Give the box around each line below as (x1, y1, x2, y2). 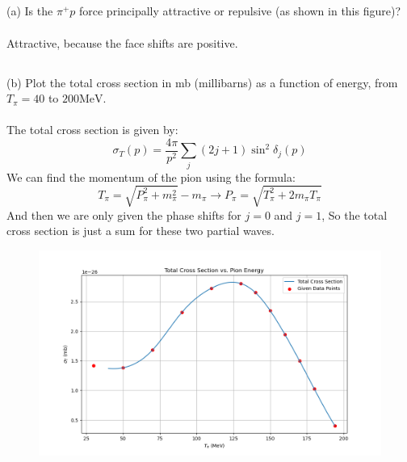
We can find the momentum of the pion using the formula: (6, 168, 296, 185)
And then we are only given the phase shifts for (6, 206, 241, 223)
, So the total (321, 206, 388, 223)
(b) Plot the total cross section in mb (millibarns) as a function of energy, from (6, 73, 398, 90)
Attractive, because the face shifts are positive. (6, 34, 238, 51)
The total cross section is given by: (6, 121, 178, 138)
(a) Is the (6, 2, 53, 19)
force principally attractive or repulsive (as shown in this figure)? (79, 2, 401, 19)
